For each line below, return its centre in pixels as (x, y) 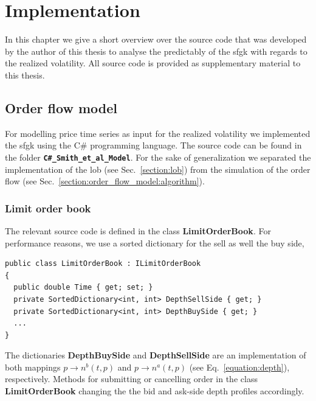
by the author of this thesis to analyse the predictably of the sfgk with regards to (156, 51)
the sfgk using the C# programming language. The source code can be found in (153, 145)
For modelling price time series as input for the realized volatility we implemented (158, 133)
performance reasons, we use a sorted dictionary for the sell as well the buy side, (155, 242)
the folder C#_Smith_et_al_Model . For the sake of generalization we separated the (158, 157)
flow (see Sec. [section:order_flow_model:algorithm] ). (105, 181)
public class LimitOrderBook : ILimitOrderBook (103, 264)
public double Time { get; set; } (83, 288)
